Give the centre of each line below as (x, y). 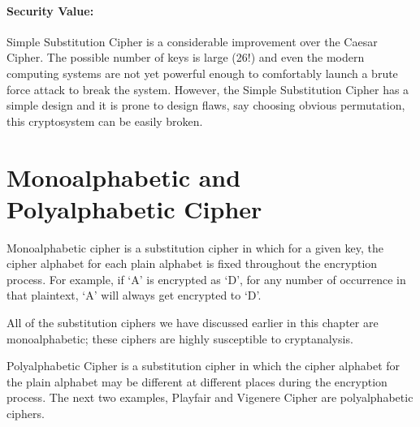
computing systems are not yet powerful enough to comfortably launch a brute (202, 73)
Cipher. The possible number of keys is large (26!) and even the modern (186, 57)
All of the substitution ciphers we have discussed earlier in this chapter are (193, 323)
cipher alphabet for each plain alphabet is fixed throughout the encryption (192, 263)
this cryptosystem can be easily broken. (105, 121)
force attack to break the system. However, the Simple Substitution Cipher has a (208, 89)
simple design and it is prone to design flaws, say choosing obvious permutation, (206, 105)
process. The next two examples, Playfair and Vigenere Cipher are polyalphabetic (210, 397)
